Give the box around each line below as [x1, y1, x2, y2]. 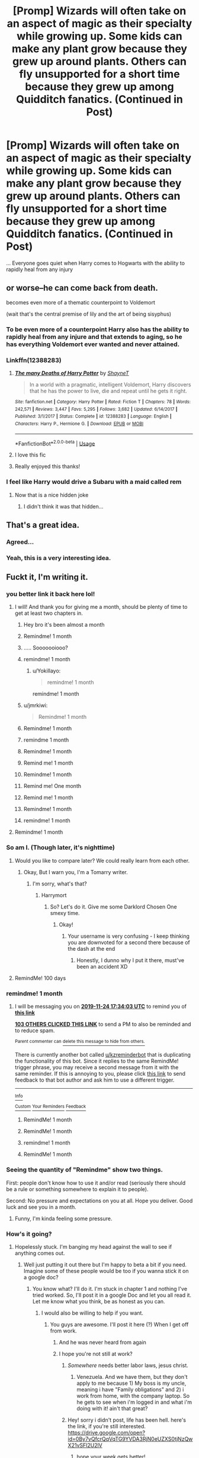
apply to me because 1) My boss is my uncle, [76, 1380, 187, 1387]
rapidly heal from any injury [6, 266, 73, 273]
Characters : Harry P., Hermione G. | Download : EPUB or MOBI [14, 420, 144, 426]
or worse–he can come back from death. [6, 283, 158, 293]
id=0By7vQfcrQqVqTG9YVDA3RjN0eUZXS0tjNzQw [68, 1435, 193, 1443]
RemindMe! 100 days [14, 974, 66, 982]
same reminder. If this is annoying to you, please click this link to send [14, 1070, 185, 1077]
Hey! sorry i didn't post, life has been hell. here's [68, 1416, 187, 1424]
